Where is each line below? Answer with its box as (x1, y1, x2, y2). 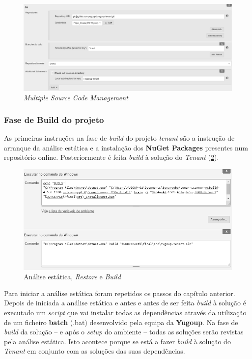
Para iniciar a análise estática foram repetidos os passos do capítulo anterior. (4, 288, 235, 298)
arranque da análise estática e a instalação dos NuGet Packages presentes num (4, 142, 248, 152)
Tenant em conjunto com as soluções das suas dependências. (4, 346, 185, 356)
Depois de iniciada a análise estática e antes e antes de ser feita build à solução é (4, 298, 246, 308)
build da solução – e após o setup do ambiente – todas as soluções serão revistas (4, 327, 244, 337)
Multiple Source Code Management (24, 92, 128, 103)
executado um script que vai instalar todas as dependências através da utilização (4, 307, 247, 317)
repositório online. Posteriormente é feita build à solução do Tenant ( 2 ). (4, 152, 219, 162)
